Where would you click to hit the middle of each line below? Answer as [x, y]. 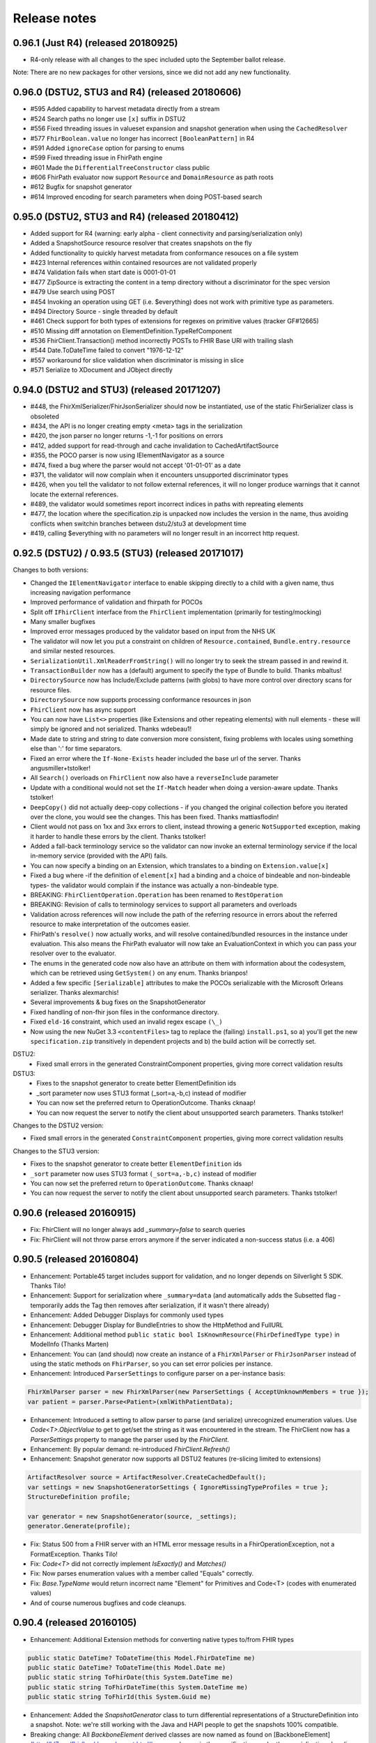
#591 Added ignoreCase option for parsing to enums [107, 148]
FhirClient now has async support [83, 709]
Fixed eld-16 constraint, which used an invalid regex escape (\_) [126, 1022]
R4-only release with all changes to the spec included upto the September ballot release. [158, 60]
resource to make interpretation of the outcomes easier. [110, 924]
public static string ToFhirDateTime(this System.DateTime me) [138, 1687]
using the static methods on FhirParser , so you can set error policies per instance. [151, 1364]
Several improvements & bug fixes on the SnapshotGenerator [118, 1002]
